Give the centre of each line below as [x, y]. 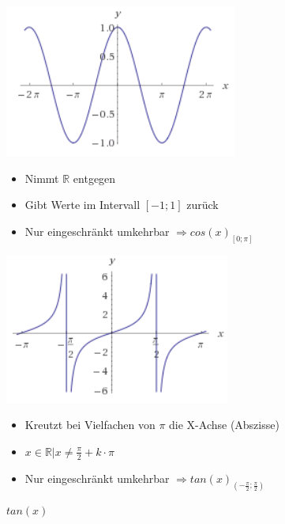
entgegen [94, 178]
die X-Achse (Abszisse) [224, 425]
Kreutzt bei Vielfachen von [90, 425]
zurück [202, 205]
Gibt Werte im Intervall [82, 205]
